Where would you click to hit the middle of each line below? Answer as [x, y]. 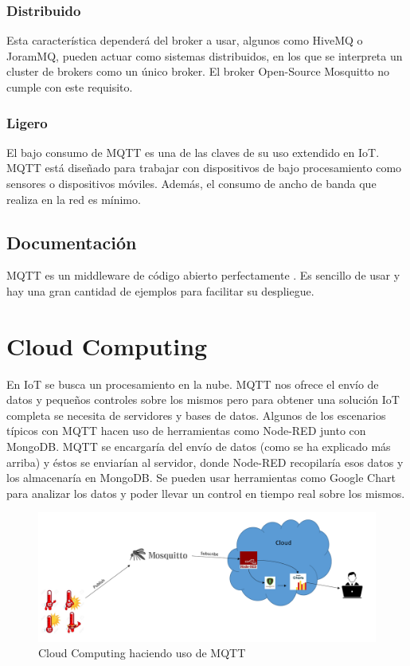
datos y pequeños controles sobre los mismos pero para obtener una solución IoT [203, 400]
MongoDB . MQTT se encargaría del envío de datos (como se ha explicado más [199, 447]
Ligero [27, 122]
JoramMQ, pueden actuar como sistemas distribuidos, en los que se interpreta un [205, 55]
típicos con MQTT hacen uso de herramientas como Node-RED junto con [186, 431]
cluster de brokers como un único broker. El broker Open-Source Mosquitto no [198, 71]
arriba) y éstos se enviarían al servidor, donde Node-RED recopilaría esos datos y [205, 462]
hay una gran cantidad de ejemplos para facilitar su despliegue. [160, 290]
